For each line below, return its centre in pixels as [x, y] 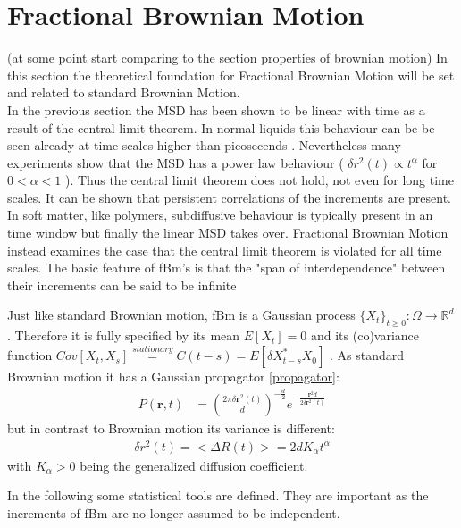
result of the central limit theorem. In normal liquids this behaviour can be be [221, 127]
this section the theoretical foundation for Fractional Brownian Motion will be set [231, 75]
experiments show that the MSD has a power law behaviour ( [176, 162]
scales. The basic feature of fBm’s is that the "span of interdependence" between [226, 268]
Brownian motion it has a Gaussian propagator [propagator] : [173, 377]
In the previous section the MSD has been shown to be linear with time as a [216, 109]
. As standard [367, 355]
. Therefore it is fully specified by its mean [124, 335]
